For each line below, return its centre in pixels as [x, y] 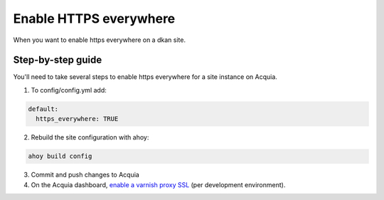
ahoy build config [60, 156]
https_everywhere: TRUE [77, 119]
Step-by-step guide [58, 60]
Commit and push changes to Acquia [85, 175]
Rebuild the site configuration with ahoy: [90, 137]
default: [43, 109]
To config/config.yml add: [69, 90]
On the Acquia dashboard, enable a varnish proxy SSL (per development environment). [158, 184]
